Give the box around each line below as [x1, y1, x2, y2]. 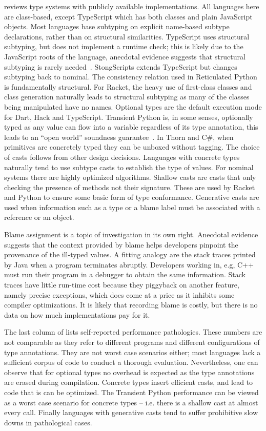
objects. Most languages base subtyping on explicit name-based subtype [4, 21, 230, 32]
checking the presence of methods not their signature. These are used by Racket [4, 181, 255, 192]
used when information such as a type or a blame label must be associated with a [4, 201, 260, 212]
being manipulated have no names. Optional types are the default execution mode [4, 101, 262, 112]
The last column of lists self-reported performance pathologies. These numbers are [4, 326, 262, 337]
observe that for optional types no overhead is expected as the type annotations [4, 366, 255, 377]
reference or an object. [4, 212, 74, 222]
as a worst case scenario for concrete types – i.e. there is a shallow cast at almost [4, 397, 258, 407]
